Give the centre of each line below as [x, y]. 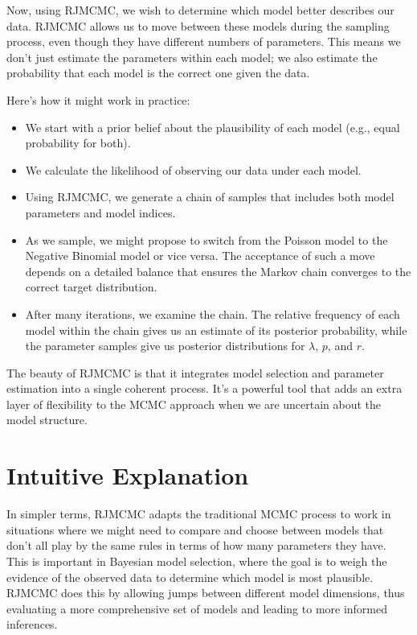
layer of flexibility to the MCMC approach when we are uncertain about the [194, 404]
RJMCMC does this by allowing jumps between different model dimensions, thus [206, 593]
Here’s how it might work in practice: [98, 99]
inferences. [32, 624]
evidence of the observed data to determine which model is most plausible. [190, 577]
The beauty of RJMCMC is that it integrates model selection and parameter [195, 372]
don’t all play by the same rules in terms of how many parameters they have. [196, 545]
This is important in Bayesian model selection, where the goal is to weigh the [197, 561]
